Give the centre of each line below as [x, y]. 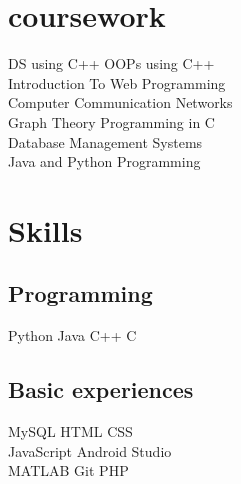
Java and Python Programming [104, 161]
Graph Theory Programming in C [111, 121]
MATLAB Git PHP [68, 470]
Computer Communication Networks [120, 102]
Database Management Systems [105, 141]
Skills [45, 229]
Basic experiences [101, 389]
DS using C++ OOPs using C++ [111, 63]
